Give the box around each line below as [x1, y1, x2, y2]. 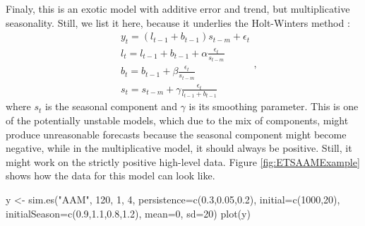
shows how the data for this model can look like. [6, 168, 215, 183]
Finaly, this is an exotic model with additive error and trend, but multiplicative [6, 1, 350, 16]
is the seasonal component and [45, 99, 177, 114]
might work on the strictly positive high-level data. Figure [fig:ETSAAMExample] [6, 154, 360, 169]
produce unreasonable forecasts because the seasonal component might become [6, 126, 347, 141]
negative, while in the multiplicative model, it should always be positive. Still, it [6, 141, 352, 155]
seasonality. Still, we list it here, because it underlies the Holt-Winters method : [6, 15, 350, 30]
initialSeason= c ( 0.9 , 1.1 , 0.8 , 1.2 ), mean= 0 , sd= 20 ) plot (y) [6, 206, 251, 220]
